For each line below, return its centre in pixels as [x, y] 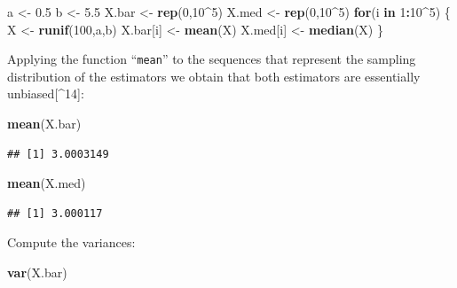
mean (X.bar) [44, 124]
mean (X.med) [47, 183]
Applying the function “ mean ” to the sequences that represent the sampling [212, 59]
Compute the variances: [71, 242]
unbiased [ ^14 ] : [46, 93]
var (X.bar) [37, 272]
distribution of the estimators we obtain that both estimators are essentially [214, 76]
